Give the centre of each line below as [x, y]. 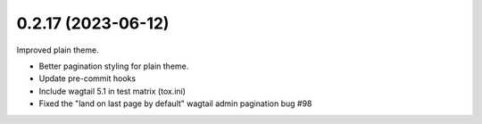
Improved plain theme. [58, 50]
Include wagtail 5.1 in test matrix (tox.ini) [112, 91]
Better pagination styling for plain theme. [114, 66]
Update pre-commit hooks [87, 79]
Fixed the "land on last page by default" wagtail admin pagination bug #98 [175, 103]
